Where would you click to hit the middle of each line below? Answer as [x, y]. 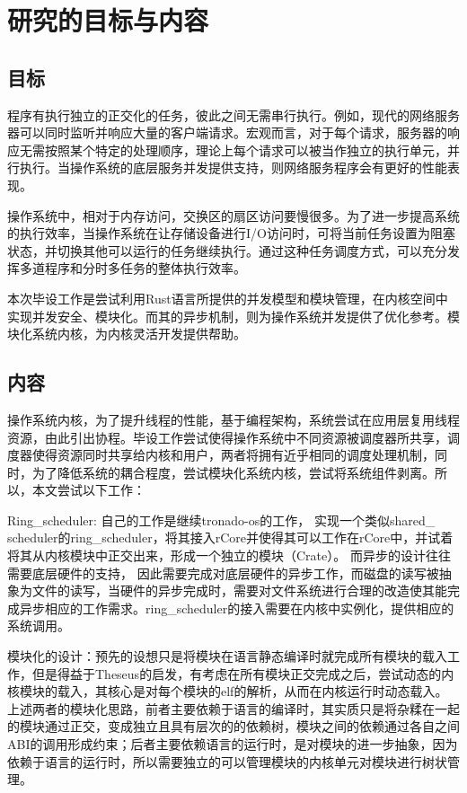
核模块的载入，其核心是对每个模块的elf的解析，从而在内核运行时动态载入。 [228, 691]
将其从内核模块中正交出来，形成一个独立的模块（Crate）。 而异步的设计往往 [229, 555]
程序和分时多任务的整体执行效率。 [145, 268]
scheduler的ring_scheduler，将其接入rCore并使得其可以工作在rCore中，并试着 [230, 537]
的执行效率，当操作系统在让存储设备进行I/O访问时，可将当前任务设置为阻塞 [231, 233]
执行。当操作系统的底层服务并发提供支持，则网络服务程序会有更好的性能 [233, 167]
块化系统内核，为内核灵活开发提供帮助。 [127, 334]
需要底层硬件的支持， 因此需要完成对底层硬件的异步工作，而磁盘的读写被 [223, 573]
